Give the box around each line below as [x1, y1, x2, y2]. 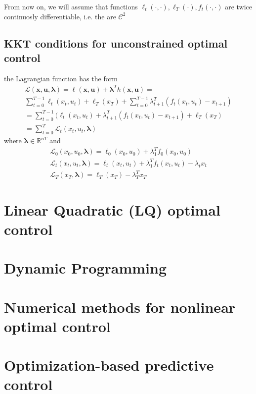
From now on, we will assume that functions [4, 1, 138, 11]
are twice [225, 1, 253, 11]
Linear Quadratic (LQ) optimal [4, 199, 220, 220]
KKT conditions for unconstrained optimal [4, 35, 228, 51]
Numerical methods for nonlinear [4, 296, 236, 317]
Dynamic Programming [4, 258, 167, 278]
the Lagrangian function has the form [4, 73, 118, 83]
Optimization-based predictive [4, 355, 214, 375]
